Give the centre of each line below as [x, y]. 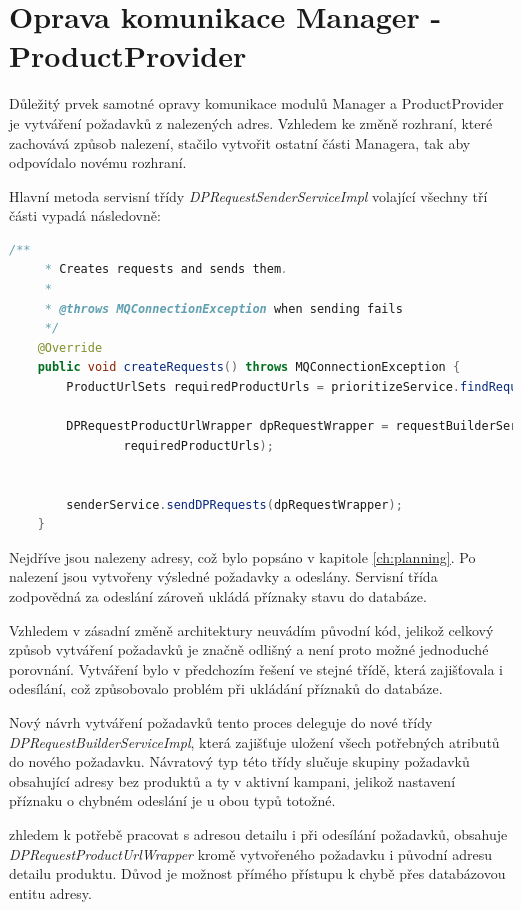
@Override [70, 347]
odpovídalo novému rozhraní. [98, 162]
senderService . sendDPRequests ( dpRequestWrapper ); [234, 504]
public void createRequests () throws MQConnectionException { [249, 367]
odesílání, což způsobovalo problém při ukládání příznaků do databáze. [226, 688]
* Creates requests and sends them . [166, 269]
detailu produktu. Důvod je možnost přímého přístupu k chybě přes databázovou [257, 873]
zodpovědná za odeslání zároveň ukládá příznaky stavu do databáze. [218, 595]
